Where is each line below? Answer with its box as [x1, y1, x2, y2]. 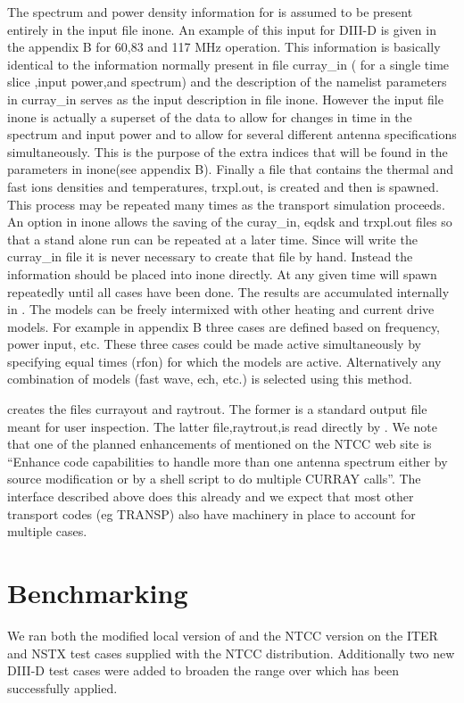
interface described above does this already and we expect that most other [7, 487, 414, 506]
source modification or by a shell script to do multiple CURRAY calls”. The [7, 469, 421, 488]
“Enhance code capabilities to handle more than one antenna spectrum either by [7, 451, 448, 470]
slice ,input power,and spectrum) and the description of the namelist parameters [7, 72, 447, 91]
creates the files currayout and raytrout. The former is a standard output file [7, 400, 427, 418]
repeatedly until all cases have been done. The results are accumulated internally [7, 282, 450, 301]
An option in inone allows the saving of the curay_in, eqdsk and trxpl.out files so [7, 212, 452, 231]
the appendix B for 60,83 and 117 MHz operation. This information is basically [7, 37, 441, 56]
